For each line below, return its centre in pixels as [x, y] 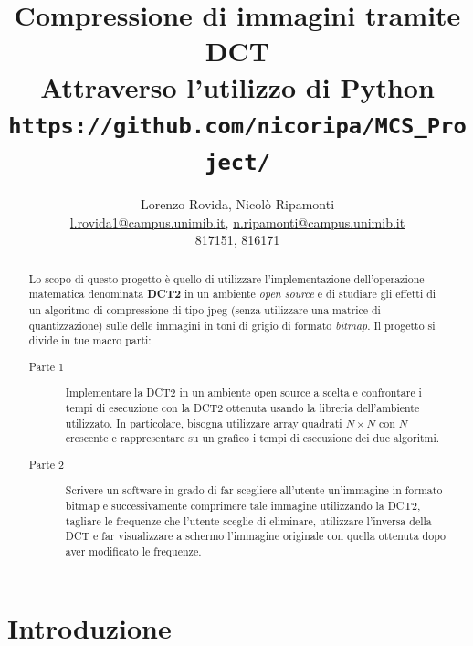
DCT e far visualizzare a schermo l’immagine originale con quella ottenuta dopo [256, 536]
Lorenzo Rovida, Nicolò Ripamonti [237, 204]
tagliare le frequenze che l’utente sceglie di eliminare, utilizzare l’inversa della [248, 520]
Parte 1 [46, 366]
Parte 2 [46, 464]
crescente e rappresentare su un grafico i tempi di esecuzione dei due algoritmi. [252, 438]
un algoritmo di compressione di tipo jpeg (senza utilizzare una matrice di [205, 310]
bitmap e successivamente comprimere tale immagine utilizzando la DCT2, [243, 506]
